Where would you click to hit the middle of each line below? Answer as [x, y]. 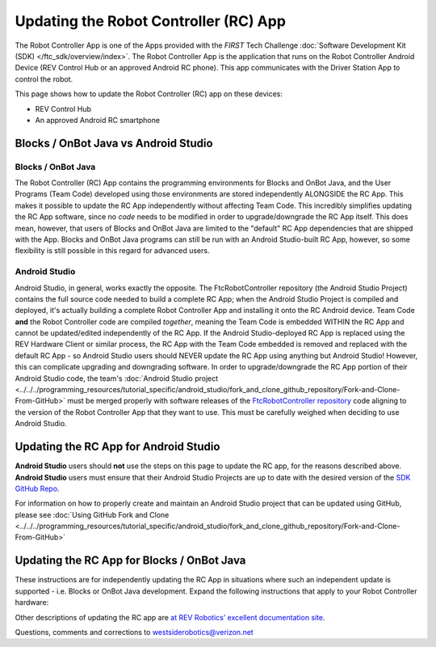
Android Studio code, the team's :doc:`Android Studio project [117, 378]
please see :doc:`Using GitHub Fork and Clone [92, 514]
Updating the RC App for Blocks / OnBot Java [130, 561]
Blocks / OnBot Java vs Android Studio [114, 143]
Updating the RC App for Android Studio [117, 447]
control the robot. [44, 79]
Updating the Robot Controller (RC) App [151, 21]
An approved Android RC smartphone [98, 120]
